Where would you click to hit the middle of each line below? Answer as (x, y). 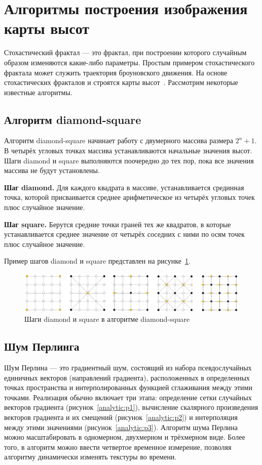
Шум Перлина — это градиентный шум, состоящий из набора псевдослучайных (128, 368)
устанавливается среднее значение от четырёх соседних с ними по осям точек (124, 234)
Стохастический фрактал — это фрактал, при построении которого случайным (125, 52)
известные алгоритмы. (38, 92)
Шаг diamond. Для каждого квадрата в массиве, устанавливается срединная (124, 187)
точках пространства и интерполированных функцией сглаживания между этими (128, 387)
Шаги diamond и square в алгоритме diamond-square (107, 319)
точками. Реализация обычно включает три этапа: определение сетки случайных (128, 397)
